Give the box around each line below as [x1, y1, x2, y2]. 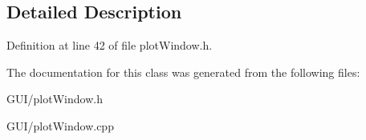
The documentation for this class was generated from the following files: [6, 63, 360, 80]
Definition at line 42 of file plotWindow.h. [6, 37, 213, 54]
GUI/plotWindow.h [6, 90, 103, 107]
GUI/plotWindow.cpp [6, 117, 114, 134]
